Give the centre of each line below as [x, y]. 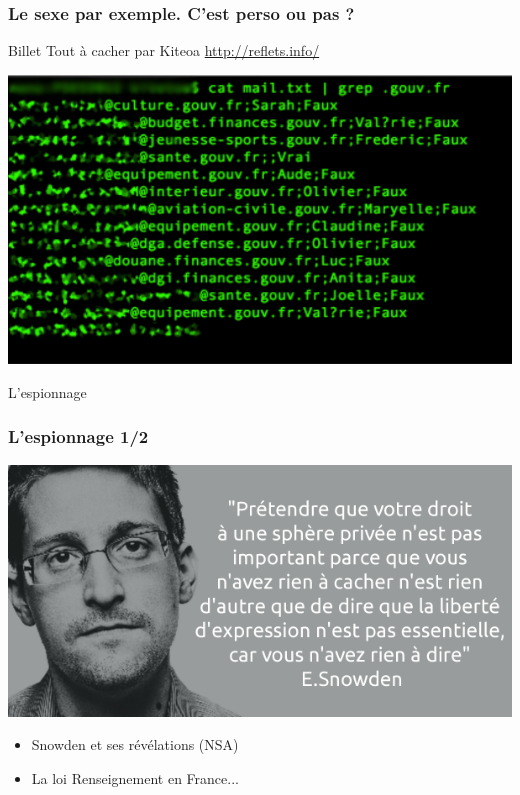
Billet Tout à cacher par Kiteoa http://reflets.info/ [164, 50]
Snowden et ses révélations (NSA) [135, 744]
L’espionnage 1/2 [78, 436]
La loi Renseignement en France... [135, 777]
